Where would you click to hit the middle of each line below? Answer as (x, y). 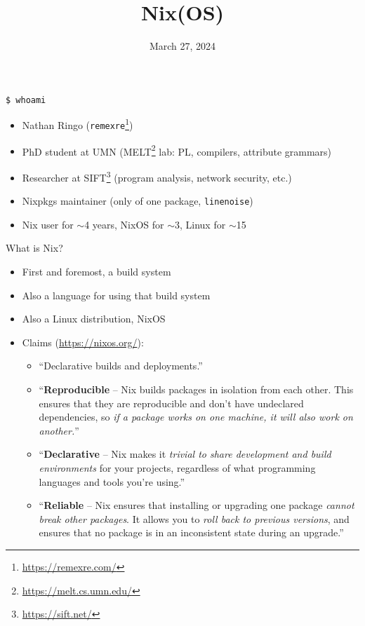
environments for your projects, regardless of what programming (177, 467)
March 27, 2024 (182, 46)
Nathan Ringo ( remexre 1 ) (78, 124)
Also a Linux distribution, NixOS (94, 319)
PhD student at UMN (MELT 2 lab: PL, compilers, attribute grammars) (177, 150)
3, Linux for (200, 224)
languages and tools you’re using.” (112, 481)
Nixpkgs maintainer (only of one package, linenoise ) (138, 201)
